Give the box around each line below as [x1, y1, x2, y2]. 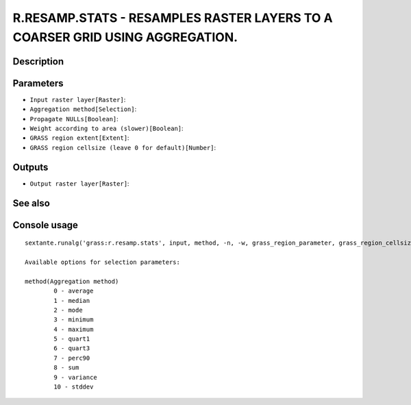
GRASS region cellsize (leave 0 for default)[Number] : [29, 143, 216, 151]
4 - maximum [53, 326, 94, 333]
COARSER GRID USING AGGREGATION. [12, 29, 238, 45]
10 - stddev [53, 383, 94, 391]
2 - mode [53, 306, 83, 314]
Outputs [12, 161, 49, 173]
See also [12, 197, 51, 209]
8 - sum [53, 364, 79, 371]
